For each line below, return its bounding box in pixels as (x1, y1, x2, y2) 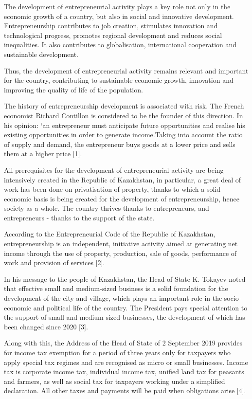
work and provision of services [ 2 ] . (4, 257, 105, 268)
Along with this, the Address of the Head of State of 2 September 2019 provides (4, 338, 243, 348)
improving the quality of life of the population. (4, 84, 143, 94)
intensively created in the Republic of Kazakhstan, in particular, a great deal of (4, 174, 241, 184)
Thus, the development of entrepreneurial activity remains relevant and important (4, 65, 249, 75)
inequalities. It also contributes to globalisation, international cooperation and (4, 39, 237, 50)
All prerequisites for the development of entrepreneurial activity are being (4, 164, 224, 175)
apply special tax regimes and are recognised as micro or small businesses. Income (4, 357, 248, 367)
